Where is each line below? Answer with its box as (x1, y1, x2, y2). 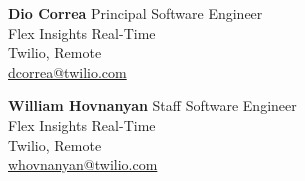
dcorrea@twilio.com (8, 61, 127, 82)
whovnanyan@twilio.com (8, 154, 158, 175)
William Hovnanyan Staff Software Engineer (8, 95, 297, 116)
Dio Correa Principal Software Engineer (8, 3, 263, 23)
